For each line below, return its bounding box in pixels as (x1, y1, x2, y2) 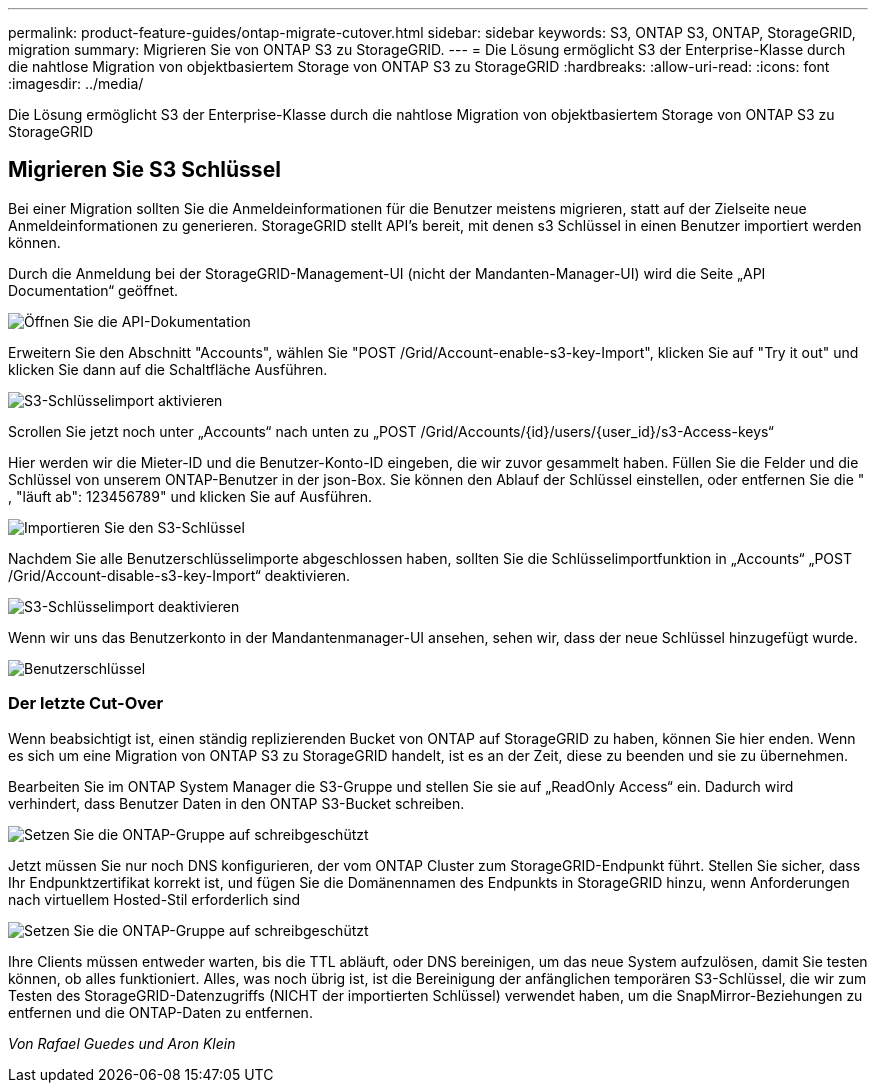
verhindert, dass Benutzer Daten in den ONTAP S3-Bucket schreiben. (8, 794, 465, 812)
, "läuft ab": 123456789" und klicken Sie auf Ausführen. (8, 487, 372, 505)
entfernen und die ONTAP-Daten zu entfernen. (8, 1003, 313, 1021)
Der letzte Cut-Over (8, 693, 164, 714)
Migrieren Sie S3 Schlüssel (8, 157, 281, 183)
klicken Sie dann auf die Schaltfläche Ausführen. (8, 360, 328, 378)
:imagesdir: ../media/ (8, 75, 144, 92)
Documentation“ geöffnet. (8, 281, 179, 299)
